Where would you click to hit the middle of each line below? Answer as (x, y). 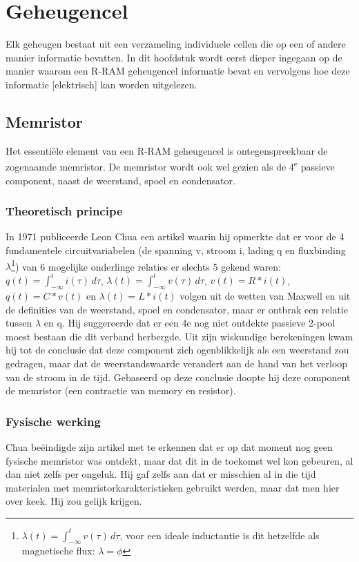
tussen (19, 323)
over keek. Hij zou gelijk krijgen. (74, 501)
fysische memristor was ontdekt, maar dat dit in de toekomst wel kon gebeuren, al (179, 460)
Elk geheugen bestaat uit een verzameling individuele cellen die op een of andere (176, 44)
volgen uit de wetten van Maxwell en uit (265, 296)
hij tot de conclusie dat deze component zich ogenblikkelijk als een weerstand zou (177, 350)
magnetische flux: (58, 551)
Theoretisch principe (64, 211)
